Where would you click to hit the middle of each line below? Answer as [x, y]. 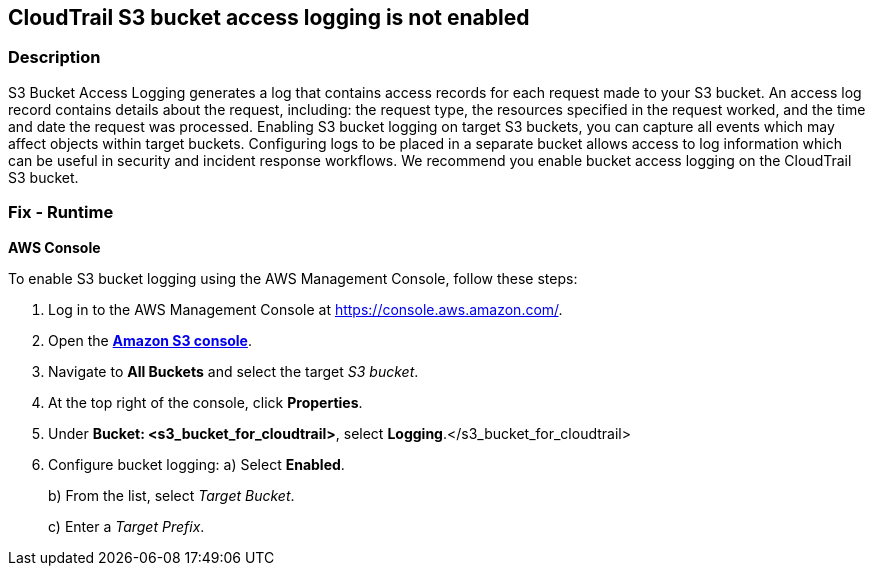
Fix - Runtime [61, 212]
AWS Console [54, 247]
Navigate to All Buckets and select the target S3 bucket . [233, 371]
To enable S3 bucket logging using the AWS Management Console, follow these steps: [293, 278]
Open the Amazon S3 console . [150, 340]
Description [54, 57]
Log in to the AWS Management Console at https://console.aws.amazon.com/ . [305, 309]
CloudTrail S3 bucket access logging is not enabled [269, 17]
